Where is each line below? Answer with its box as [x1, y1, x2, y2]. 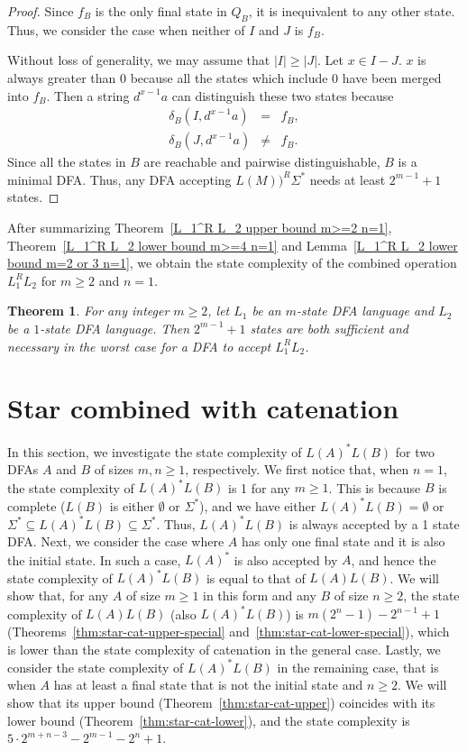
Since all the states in [7, 152, 126, 171]
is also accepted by [233, 550, 338, 569]
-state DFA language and [297, 301, 435, 320]
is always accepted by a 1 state [288, 514, 460, 533]
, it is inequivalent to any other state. [248, 2, 455, 20]
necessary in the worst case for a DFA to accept [7, 336, 271, 355]
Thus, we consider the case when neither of [7, 20, 245, 39]
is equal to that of [206, 568, 306, 587]
